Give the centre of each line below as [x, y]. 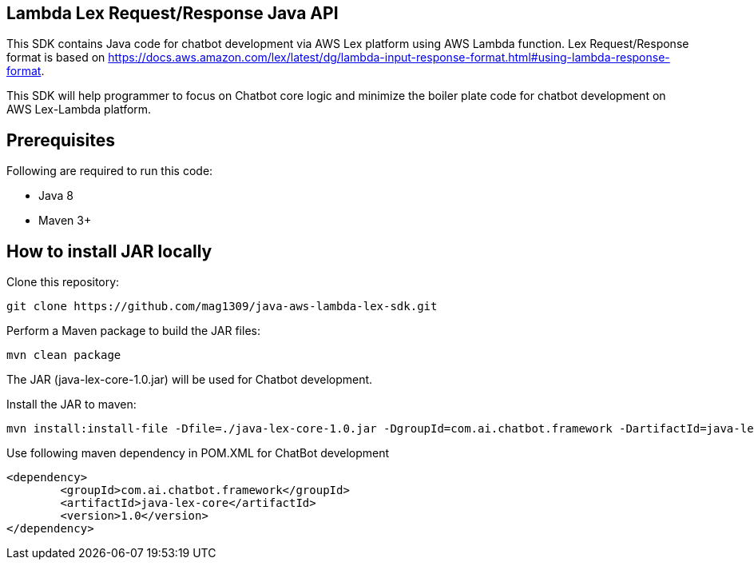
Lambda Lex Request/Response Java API [173, 13]
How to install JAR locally [109, 251]
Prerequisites [61, 140]
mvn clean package [64, 355]
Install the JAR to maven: [71, 405]
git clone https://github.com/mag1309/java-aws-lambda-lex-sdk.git [222, 307]
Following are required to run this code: [110, 171]
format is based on [56, 58]
